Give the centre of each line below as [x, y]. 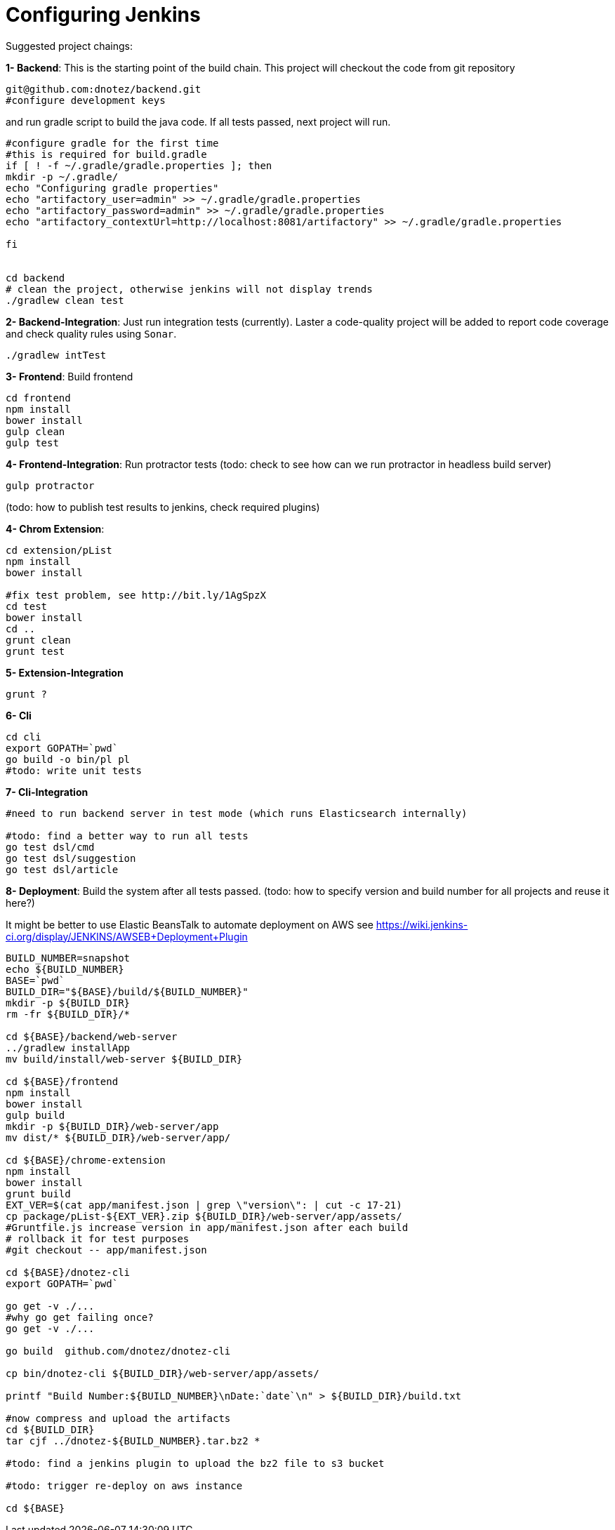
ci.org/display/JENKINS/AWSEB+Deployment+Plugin [127, 936]
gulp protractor [50, 485]
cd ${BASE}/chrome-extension [86, 1160]
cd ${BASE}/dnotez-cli [68, 1272]
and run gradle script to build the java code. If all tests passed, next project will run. [198, 121]
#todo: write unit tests [74, 770]
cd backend [35, 278]
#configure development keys [86, 100]
